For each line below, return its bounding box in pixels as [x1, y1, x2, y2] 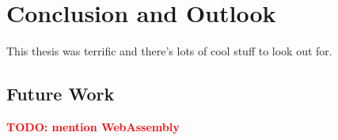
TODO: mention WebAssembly [6, 118, 180, 134]
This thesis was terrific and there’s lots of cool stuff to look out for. [6, 43, 332, 59]
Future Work [6, 81, 115, 106]
